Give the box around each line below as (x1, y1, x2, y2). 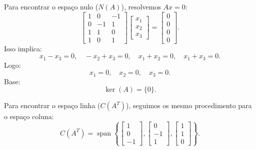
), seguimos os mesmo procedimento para (126, 100, 252, 111)
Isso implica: (4, 43, 42, 53)
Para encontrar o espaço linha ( (4, 100, 100, 111)
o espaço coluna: (4, 111, 54, 122)
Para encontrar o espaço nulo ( (4, 1, 98, 11)
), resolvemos (121, 1, 161, 11)
